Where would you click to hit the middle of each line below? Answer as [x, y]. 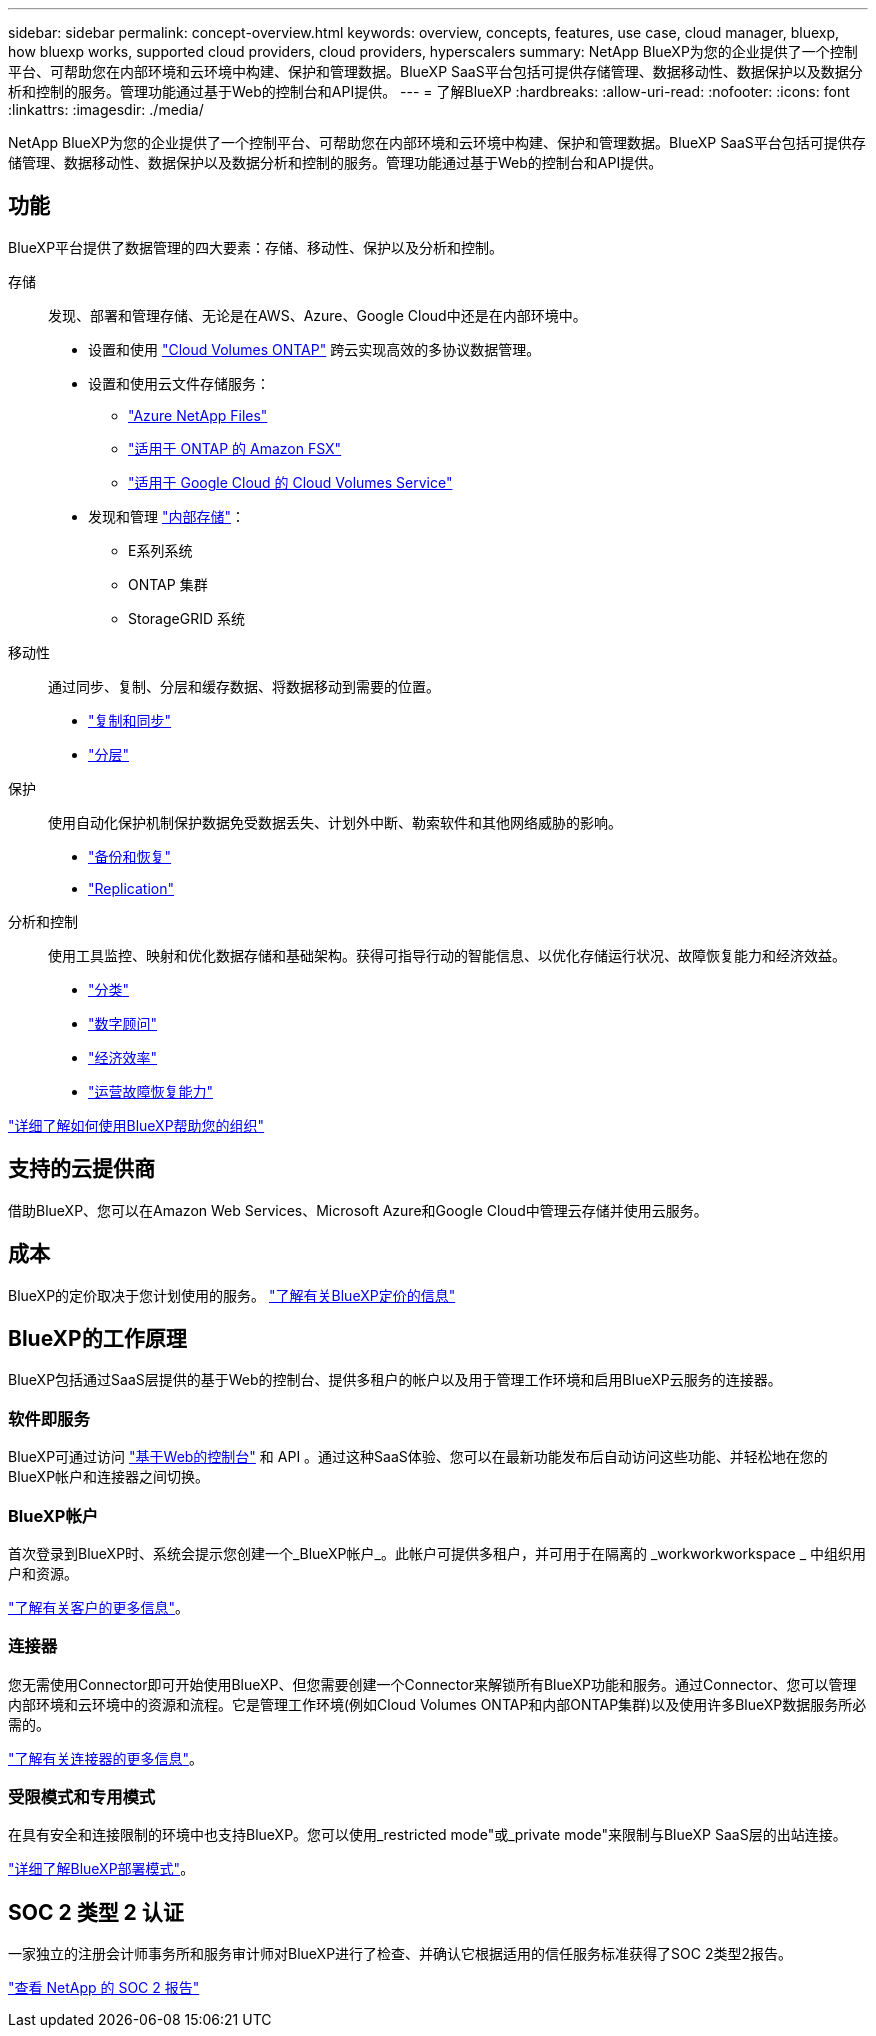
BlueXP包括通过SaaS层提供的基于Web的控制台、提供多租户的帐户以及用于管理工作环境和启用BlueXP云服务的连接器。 [395, 1380]
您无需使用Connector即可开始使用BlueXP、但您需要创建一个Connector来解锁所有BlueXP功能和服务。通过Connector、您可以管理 [432, 1684]
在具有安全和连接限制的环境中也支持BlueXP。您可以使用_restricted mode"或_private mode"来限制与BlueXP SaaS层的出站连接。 [427, 1835]
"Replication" [131, 888]
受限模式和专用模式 [82, 1797]
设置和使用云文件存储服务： [179, 383]
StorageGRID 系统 [186, 618]
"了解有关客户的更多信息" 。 [99, 1607]
